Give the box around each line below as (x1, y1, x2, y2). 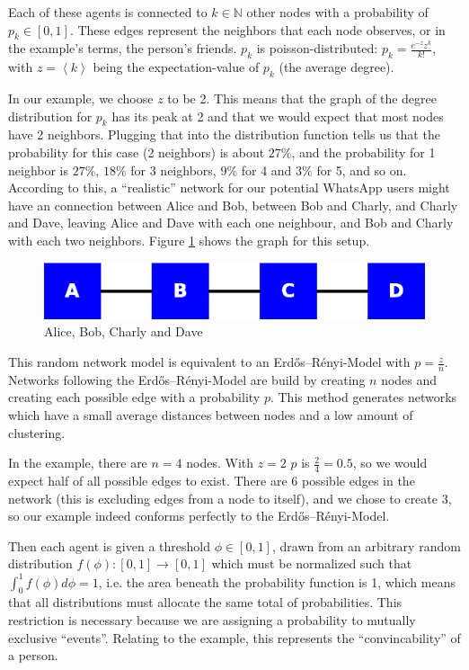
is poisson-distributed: (256, 39, 378, 58)
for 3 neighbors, (130, 160, 217, 179)
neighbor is (8, 160, 69, 179)
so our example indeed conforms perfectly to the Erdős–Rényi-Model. (8, 506, 390, 525)
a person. (8, 646, 58, 665)
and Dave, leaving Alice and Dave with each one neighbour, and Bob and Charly (8, 213, 454, 232)
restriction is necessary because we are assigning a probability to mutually (8, 610, 416, 629)
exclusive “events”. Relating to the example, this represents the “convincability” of (8, 628, 461, 647)
